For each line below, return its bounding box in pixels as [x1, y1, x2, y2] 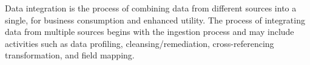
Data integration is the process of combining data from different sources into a [5, 2, 297, 14]
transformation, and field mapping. [5, 49, 135, 61]
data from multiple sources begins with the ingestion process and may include [5, 25, 294, 38]
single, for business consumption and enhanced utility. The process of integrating [5, 13, 305, 26]
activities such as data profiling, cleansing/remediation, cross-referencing [5, 37, 274, 49]
